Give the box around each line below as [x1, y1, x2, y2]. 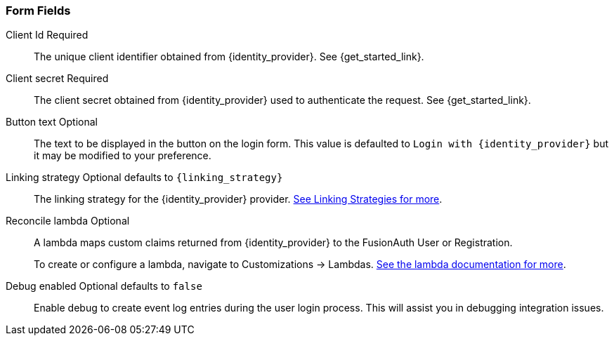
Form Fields [6, 4, 71, 18]
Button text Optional [6, 116, 98, 128]
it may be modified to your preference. [34, 149, 211, 162]
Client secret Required [6, 72, 109, 85]
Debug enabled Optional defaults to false [6, 280, 202, 293]
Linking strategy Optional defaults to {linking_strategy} [6, 171, 283, 184]
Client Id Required [6, 29, 89, 41]
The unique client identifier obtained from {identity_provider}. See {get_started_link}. [34, 51, 424, 63]
